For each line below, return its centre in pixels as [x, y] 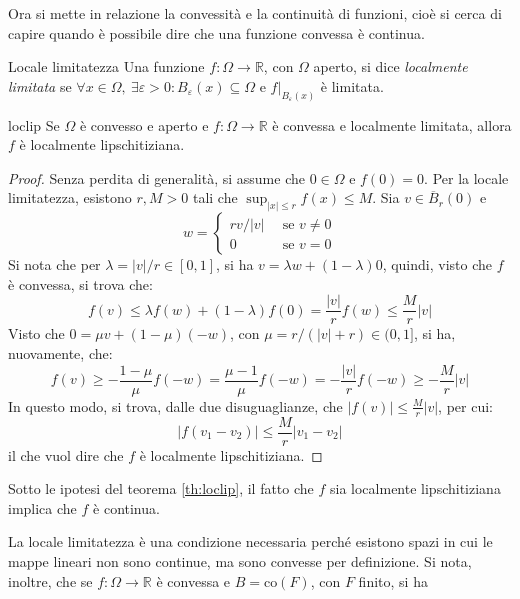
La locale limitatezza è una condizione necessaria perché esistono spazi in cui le [250, 541]
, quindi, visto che [437, 264]
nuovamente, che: [60, 353]
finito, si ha [393, 580]
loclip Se [34, 124]
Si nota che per [54, 264]
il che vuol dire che [66, 454]
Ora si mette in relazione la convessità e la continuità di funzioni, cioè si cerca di [255, 13]
